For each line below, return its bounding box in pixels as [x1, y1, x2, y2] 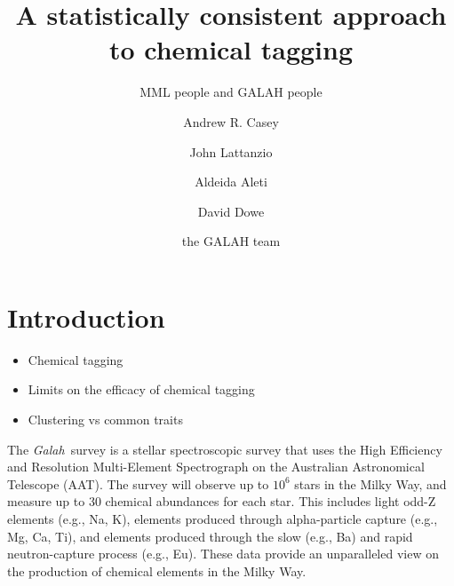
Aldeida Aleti [195, 172, 267, 191]
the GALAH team [181, 232, 281, 250]
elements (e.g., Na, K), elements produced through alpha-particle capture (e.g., [7, 509, 438, 527]
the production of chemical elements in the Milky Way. [7, 561, 307, 580]
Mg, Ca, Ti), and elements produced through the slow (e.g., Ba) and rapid [7, 527, 413, 545]
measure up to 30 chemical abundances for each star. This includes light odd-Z [7, 492, 436, 511]
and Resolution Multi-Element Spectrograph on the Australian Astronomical [7, 457, 425, 476]
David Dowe [197, 202, 265, 220]
